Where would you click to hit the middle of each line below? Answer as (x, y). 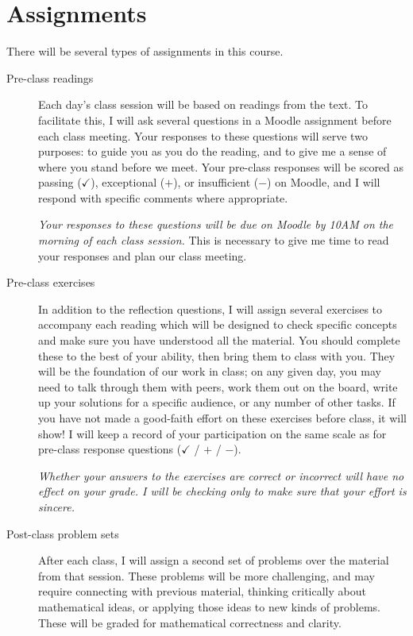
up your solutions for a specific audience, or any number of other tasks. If (217, 402)
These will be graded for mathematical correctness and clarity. (190, 622)
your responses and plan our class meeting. (143, 255)
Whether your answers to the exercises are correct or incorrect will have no (221, 475)
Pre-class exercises (51, 282)
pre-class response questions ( (110, 449)
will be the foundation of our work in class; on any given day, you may (210, 371)
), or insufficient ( (216, 182)
